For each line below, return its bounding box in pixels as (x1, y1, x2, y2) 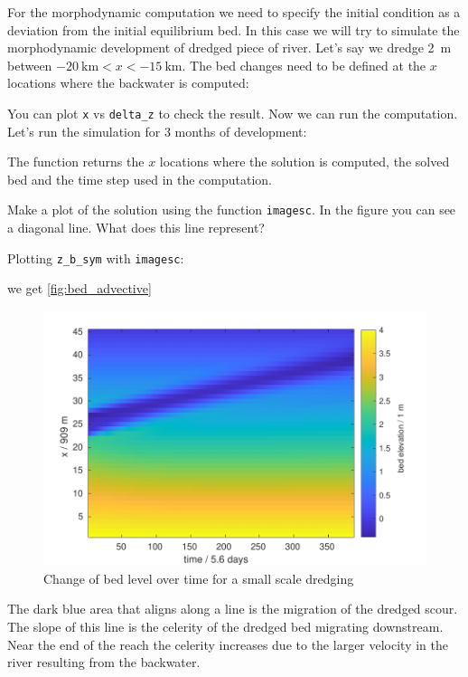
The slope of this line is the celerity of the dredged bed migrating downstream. (7, 617, 444, 636)
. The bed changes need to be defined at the (182, 55, 426, 74)
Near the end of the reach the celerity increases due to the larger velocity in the (7, 634, 448, 653)
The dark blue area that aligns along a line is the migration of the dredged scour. (7, 599, 458, 618)
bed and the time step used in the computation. (7, 169, 272, 188)
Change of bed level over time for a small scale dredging (43, 568, 354, 587)
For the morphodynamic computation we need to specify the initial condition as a (7, 3, 461, 21)
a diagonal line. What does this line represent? (7, 218, 265, 237)
